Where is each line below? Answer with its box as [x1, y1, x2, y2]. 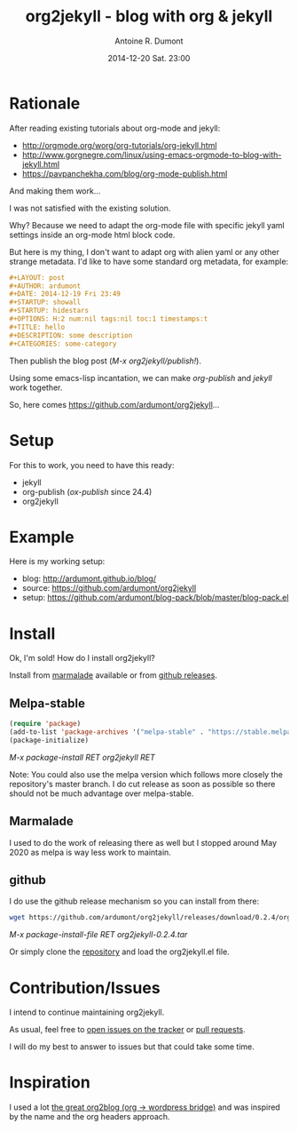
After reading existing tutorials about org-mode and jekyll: [9, 123, 221, 133]
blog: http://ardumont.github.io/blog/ [21, 573, 157, 584]
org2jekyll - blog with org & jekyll [25, 6, 273, 27]
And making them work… [9, 185, 101, 196]
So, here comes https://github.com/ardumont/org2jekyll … [9, 399, 220, 410]
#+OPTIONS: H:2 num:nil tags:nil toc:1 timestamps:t [9, 315, 208, 323]
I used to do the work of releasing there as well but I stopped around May [9, 837, 278, 848]
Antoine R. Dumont [114, 36, 184, 46]
